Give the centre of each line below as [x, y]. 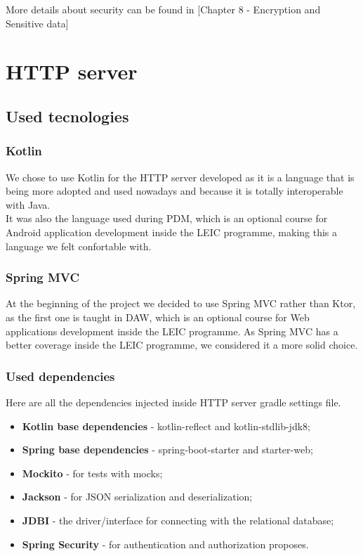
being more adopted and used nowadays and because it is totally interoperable [174, 191]
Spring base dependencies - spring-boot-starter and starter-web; [167, 450]
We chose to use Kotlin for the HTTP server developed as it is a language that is [180, 177]
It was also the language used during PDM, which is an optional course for [167, 218]
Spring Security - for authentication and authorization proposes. [165, 544]
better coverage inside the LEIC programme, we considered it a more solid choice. [182, 345]
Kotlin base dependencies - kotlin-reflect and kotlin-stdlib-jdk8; [166, 426]
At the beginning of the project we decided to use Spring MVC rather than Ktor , [181, 303]
